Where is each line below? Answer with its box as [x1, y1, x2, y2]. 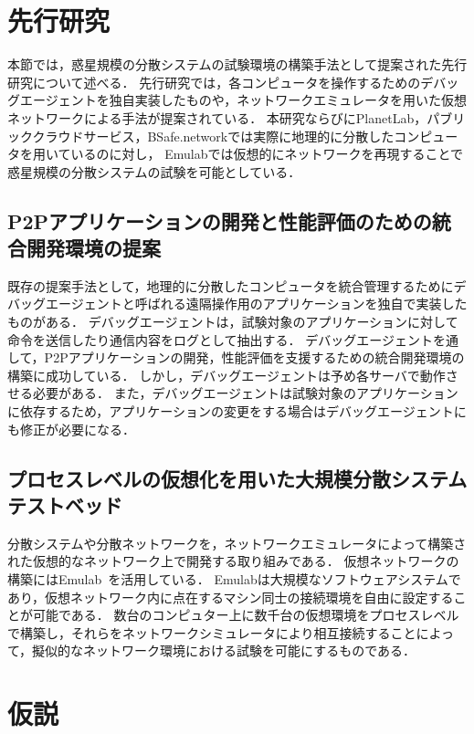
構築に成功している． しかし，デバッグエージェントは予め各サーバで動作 [7, 365, 446, 384]
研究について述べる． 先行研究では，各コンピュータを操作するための [7, 72, 421, 91]
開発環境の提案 [26, 234, 161, 262]
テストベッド [7, 491, 122, 519]
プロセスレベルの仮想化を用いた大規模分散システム [7, 464, 468, 492]
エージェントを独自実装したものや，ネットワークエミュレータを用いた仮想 [19, 90, 467, 110]
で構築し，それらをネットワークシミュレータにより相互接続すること [7, 623, 416, 642]
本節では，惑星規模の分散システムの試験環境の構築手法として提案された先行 [7, 55, 468, 74]
